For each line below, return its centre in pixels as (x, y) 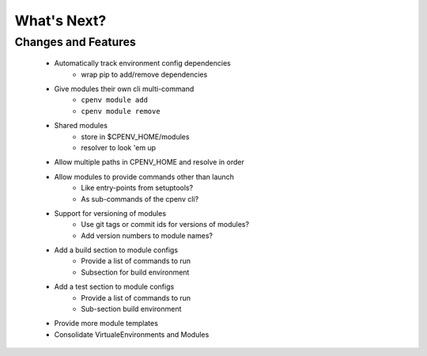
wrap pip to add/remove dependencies (144, 74)
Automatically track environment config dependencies (142, 63)
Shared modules (81, 126)
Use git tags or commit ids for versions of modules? (165, 225)
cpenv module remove (121, 111)
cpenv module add (114, 100)
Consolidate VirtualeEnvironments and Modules (132, 334)
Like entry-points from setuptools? (137, 188)
